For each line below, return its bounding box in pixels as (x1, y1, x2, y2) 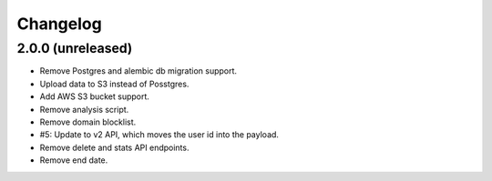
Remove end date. (39, 155, 108, 166)
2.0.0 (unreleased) (16, 40, 133, 56)
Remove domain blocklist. (39, 116, 137, 127)
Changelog (16, 14, 102, 34)
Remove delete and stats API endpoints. (39, 142, 190, 153)
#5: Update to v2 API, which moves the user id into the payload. (39, 129, 280, 140)
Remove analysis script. (39, 104, 129, 115)
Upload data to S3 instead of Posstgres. (39, 78, 190, 89)
